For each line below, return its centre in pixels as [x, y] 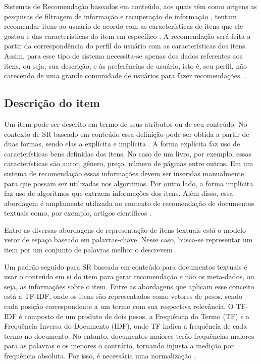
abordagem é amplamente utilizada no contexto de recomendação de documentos [129, 203]
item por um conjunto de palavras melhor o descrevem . [91, 250]
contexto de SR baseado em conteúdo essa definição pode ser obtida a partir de [127, 134]
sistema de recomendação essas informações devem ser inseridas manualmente [124, 173]
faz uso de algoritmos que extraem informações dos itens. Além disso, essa [119, 193]
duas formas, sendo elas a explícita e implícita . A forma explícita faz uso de [122, 144]
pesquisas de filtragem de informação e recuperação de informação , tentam [120, 16]
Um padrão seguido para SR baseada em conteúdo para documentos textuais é [126, 266]
